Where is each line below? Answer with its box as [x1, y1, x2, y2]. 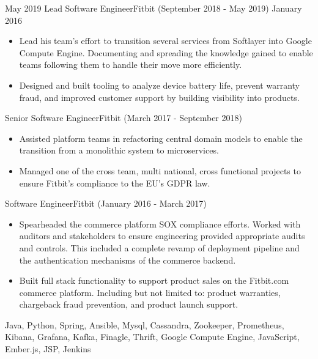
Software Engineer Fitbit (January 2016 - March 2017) [5, 197, 207, 210]
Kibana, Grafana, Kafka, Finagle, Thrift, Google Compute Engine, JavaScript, [5, 330, 300, 343]
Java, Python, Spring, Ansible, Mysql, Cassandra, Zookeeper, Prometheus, [5, 318, 284, 331]
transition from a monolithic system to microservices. [19, 144, 219, 157]
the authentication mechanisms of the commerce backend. [19, 253, 236, 266]
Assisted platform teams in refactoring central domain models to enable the [19, 131, 303, 144]
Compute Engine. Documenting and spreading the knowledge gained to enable [19, 46, 313, 59]
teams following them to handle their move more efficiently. [19, 58, 242, 71]
